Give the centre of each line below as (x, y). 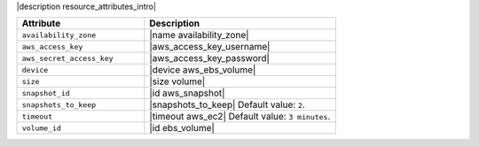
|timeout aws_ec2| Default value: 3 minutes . (240, 117)
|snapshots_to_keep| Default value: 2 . (227, 104)
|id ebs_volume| (182, 128)
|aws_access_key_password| (210, 58)
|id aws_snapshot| (187, 93)
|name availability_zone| (199, 35)
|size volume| (177, 81)
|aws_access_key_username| (210, 47)
